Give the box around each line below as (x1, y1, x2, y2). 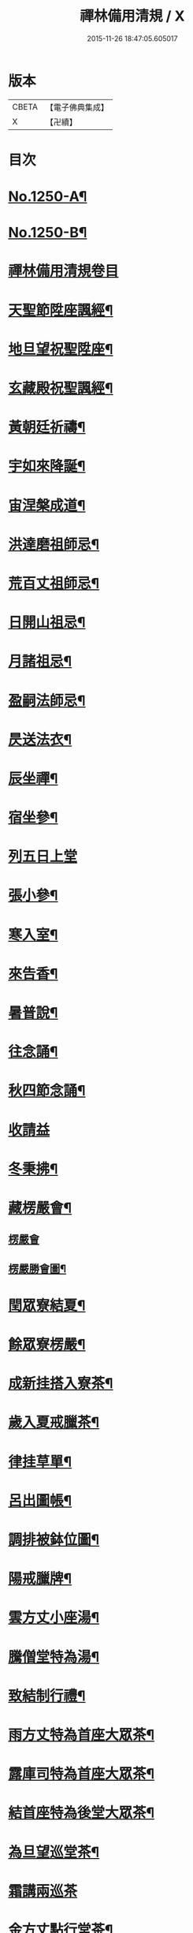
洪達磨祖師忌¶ (8, 535, 100, 553)
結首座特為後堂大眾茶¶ (8, 1804, 155, 1822)
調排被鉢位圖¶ (8, 1531, 100, 1549)
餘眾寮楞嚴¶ (8, 1336, 86, 1353)
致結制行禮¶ (8, 1687, 86, 1704)
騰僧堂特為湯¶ (8, 1648, 100, 1666)
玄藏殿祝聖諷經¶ (8, 379, 113, 397)
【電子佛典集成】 (45, 102, 109, 113)
